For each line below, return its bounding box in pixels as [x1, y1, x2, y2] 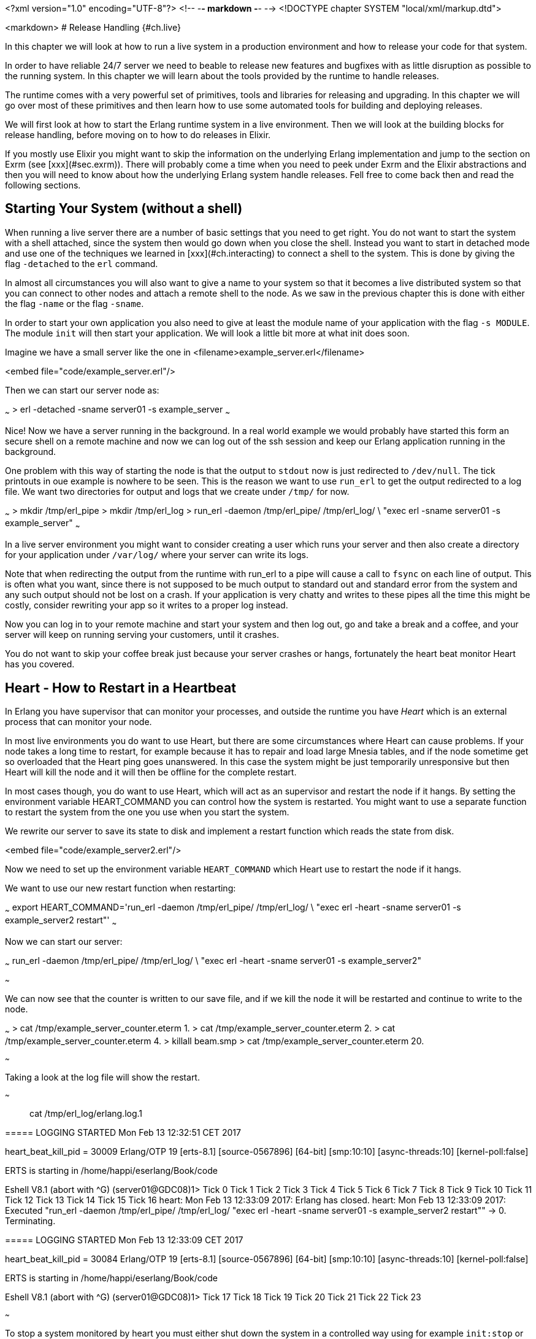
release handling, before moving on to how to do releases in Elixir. [5, 130, 271, 140]
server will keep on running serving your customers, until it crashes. [5, 629, 279, 640]
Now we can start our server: [5, 936, 123, 947]
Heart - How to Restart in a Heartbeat [5, 680, 236, 696]
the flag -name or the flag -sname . [5, 298, 144, 309]
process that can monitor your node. [5, 716, 152, 728]
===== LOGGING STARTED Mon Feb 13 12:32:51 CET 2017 [5, 1127, 241, 1138]
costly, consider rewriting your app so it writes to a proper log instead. [5, 600, 288, 611]
